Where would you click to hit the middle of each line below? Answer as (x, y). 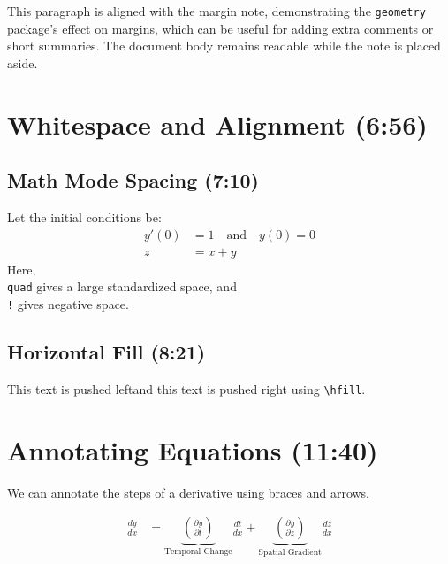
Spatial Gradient (290, 553)
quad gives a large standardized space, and (122, 286)
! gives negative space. (68, 303)
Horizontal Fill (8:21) (106, 351)
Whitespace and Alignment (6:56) (217, 124)
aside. (23, 62)
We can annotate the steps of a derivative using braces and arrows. (189, 492)
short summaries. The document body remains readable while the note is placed (224, 46)
